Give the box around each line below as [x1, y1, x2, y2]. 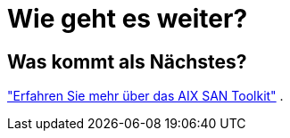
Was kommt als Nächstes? [7, 50, 247, 73]
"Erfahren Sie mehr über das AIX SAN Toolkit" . [7, 88, 284, 104]
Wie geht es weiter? [7, 4, 248, 34]
